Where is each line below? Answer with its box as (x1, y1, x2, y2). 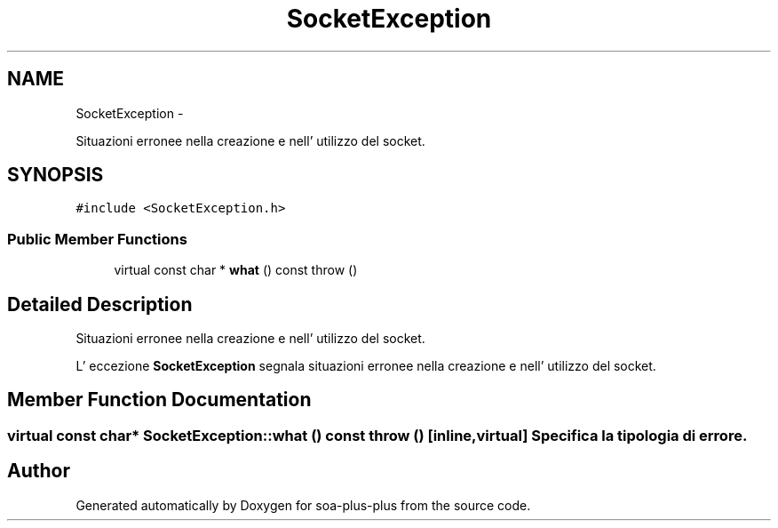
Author (7, 460, 70, 483)
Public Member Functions (7, 229, 187, 248)
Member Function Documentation (7, 388, 312, 412)
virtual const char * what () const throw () (114, 262, 358, 278)
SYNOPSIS (7, 164, 104, 187)
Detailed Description (7, 292, 193, 316)
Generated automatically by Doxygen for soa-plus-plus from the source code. (75, 497, 531, 513)
